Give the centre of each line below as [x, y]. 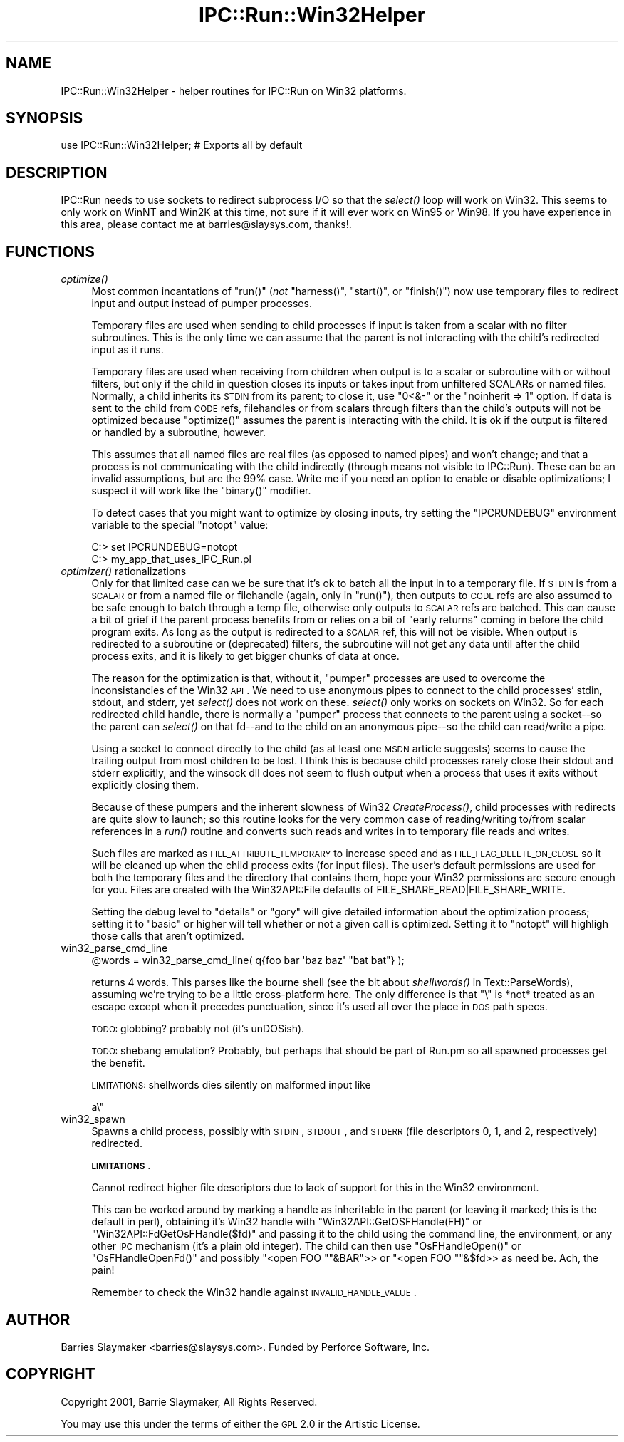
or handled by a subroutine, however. [178, 432]
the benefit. [118, 1063]
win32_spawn [93, 1119]
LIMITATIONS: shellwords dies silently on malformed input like [231, 1085]
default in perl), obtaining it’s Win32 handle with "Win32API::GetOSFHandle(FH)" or [287, 1222]
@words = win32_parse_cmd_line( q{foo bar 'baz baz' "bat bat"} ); [248, 960]
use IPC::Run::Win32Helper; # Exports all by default [182, 145]
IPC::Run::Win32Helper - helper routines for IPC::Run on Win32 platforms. [234, 90]
